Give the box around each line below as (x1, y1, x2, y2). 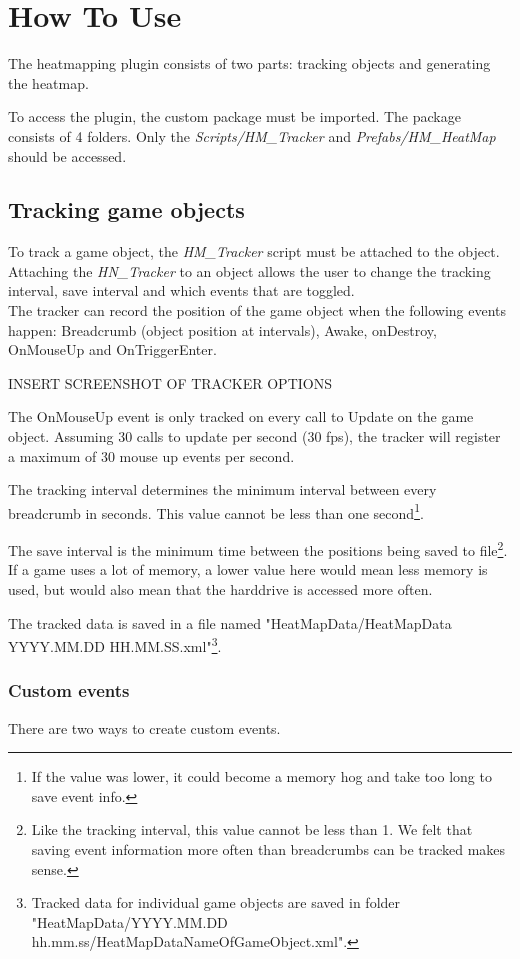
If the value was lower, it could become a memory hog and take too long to (31, 766, 492, 787)
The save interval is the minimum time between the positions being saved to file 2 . (8, 537, 508, 560)
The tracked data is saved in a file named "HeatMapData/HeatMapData (8, 612, 452, 633)
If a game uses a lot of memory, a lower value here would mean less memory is (8, 559, 488, 580)
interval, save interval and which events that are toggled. (8, 280, 355, 301)
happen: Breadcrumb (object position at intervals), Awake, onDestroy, (8, 319, 437, 340)
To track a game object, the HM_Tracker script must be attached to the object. (8, 241, 500, 262)
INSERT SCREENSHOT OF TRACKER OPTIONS (8, 372, 332, 393)
